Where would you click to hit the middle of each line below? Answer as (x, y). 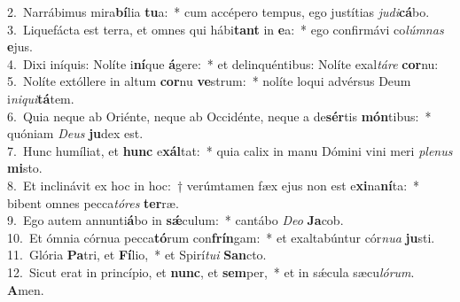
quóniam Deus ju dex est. (75, 133)
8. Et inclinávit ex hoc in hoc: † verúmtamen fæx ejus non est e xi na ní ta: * (214, 185)
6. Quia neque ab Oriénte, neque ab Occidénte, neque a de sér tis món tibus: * (219, 116)
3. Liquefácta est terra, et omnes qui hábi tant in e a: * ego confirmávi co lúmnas (226, 29)
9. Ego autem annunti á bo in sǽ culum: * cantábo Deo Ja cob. (175, 220)
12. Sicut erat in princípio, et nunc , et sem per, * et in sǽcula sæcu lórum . (211, 271)
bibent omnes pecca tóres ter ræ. (93, 202)
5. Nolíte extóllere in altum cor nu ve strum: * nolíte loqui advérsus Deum (209, 81)
